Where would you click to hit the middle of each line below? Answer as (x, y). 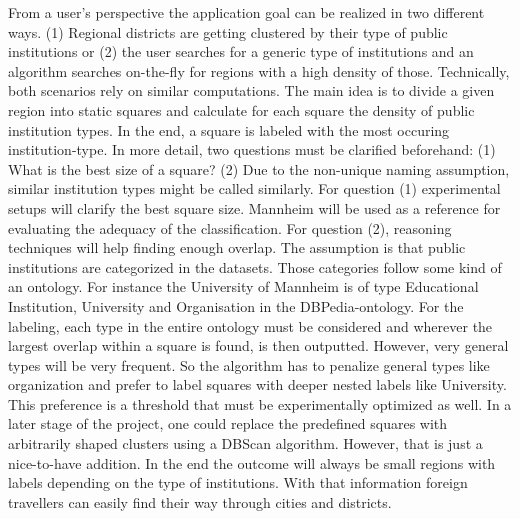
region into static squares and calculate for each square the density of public (241, 109)
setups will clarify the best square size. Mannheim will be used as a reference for (254, 207)
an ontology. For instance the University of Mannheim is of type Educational (243, 286)
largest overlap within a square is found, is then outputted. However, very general (258, 345)
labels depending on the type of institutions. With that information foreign (238, 482)
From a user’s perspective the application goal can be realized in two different (246, 12)
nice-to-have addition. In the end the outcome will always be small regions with (252, 462)
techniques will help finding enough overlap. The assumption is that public (237, 247)
